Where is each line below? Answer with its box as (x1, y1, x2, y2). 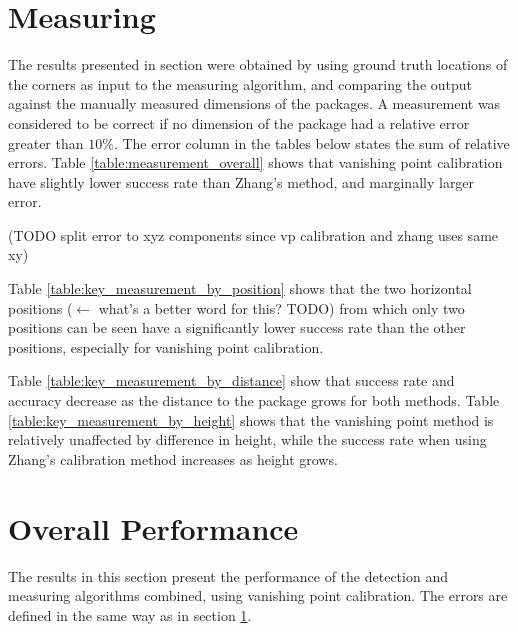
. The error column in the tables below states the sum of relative (113, 132, 510, 153)
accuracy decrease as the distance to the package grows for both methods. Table (8, 390, 500, 411)
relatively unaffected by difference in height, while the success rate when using (8, 429, 487, 450)
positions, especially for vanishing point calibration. (8, 336, 324, 357)
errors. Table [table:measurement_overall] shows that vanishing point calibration (8, 152, 503, 173)
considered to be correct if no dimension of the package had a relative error (8, 112, 470, 133)
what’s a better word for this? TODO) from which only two (98, 297, 465, 318)
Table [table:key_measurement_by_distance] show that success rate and (8, 370, 455, 391)
